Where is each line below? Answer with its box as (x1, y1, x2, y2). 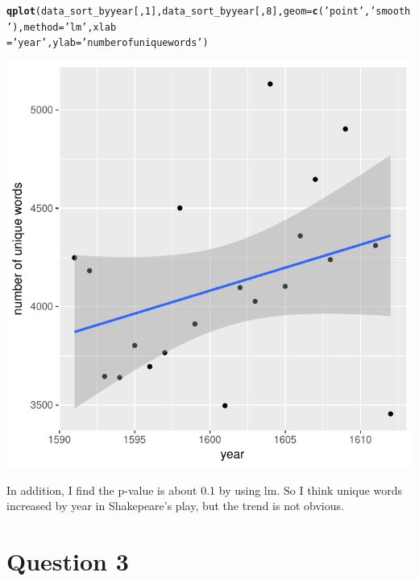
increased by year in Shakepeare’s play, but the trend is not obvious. (6, 497, 344, 514)
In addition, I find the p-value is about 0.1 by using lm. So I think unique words (6, 481, 403, 498)
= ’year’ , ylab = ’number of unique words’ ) (6, 37, 209, 49)
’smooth (370, 6, 411, 17)
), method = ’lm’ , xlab (12, 21, 117, 33)
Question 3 (6, 544, 129, 577)
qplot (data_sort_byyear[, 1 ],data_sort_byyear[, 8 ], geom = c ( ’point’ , (6, 6, 371, 17)
